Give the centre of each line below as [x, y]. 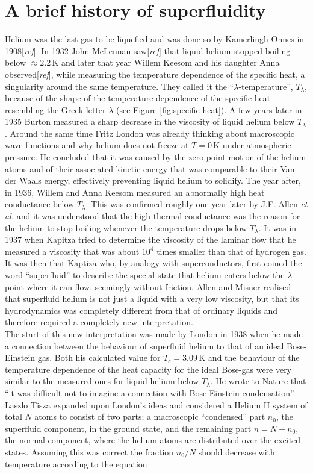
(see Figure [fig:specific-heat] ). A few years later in [209, 109]
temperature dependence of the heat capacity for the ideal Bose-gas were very [148, 369]
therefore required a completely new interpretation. [99, 322]
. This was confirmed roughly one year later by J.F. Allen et [197, 204]
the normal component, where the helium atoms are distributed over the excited [153, 440]
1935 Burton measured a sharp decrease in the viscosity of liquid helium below [150, 121]
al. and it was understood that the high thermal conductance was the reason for [153, 216]
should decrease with [237, 451]
